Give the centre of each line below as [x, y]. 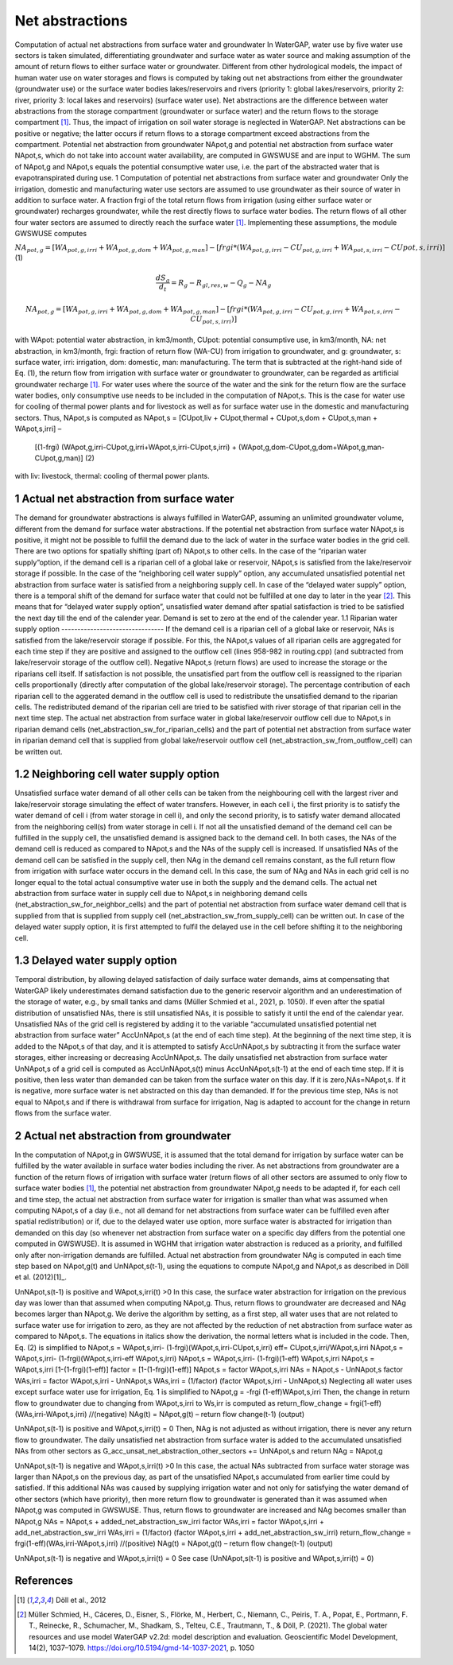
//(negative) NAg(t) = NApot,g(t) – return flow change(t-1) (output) [197, 1414]
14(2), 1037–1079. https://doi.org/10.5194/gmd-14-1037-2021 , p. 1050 [141, 1648]
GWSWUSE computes [51, 234]
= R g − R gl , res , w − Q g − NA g [221, 284]
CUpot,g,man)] [59, 458]
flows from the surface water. [63, 1113]
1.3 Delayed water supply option [96, 961]
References [44, 1581]
